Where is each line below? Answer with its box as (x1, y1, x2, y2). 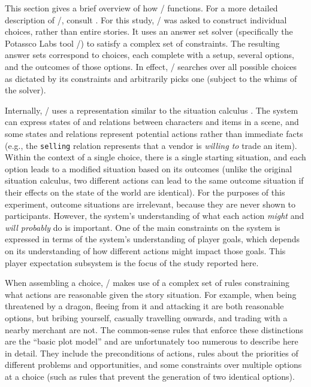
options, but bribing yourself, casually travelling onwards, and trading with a (5, 311, 288, 324)
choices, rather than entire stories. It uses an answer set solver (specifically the (5, 25, 293, 38)
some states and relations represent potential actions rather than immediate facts (5, 127, 303, 139)
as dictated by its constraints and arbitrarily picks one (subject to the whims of (5, 72, 297, 84)
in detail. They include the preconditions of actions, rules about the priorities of (5, 346, 298, 359)
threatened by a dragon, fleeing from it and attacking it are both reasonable (5, 300, 284, 312)
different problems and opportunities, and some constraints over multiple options (5, 358, 302, 371)
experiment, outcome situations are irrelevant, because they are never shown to (5, 197, 296, 210)
